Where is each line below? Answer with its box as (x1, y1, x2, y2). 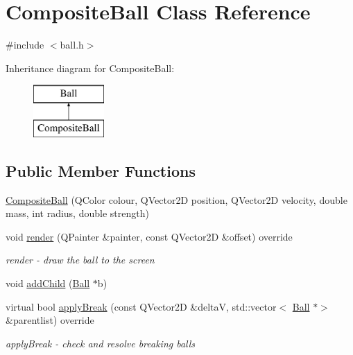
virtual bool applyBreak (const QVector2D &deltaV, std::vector (6, 299, 277, 313)
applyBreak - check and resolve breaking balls (6, 336, 196, 350)
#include (6, 37, 44, 52)
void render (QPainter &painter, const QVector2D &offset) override (6, 229, 293, 243)
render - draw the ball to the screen (6, 252, 155, 267)
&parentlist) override (6, 313, 94, 327)
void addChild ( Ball (6, 276, 90, 291)
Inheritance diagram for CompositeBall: (6, 60, 175, 75)
